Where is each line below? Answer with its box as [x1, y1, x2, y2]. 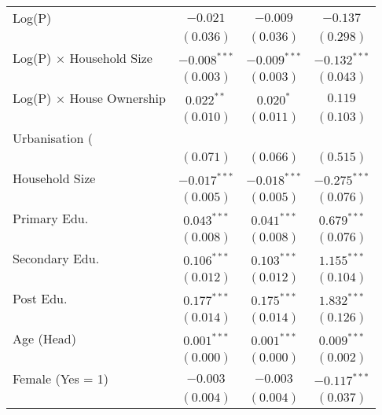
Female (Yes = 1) [13, 369, 109, 387]
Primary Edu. [13, 209, 89, 227]
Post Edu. [13, 289, 68, 307]
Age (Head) [13, 329, 76, 347]
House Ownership [69, 89, 166, 107]
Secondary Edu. [13, 249, 100, 267]
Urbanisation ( [13, 129, 93, 147]
